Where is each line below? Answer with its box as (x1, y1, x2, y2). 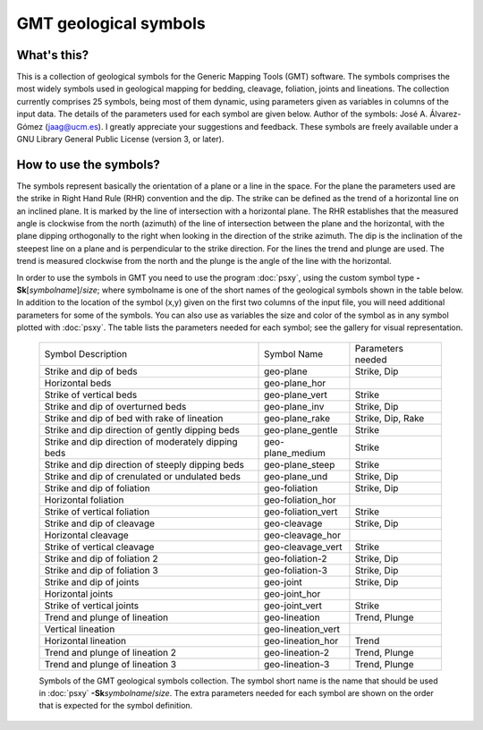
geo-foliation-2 (264, 552, 327, 564)
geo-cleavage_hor (264, 529, 342, 541)
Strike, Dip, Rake (354, 412, 425, 424)
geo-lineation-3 (264, 658, 330, 670)
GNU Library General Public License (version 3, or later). (16, 134, 225, 145)
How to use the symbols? (16, 157, 160, 172)
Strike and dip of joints (44, 575, 140, 588)
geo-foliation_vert (264, 505, 338, 518)
